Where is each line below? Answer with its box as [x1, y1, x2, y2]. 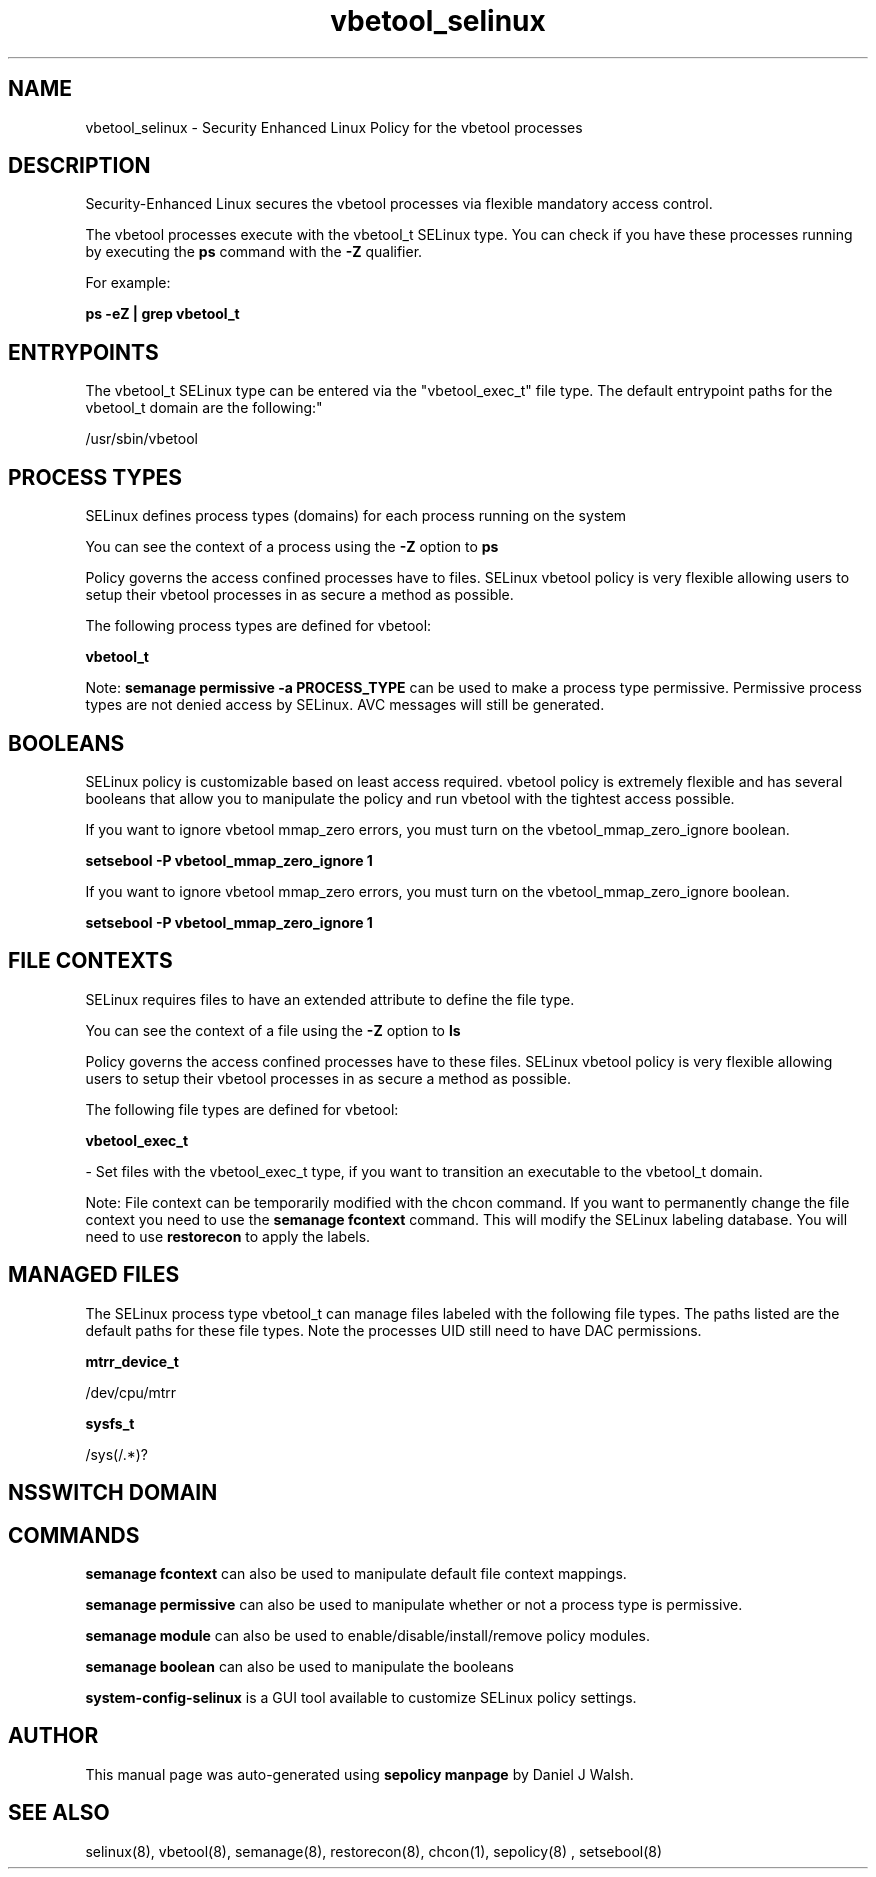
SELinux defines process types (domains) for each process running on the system [85, 507, 627, 525]
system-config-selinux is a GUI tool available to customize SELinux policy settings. [85, 1688, 637, 1706]
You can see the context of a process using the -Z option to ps [85, 538, 499, 556]
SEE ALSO [8, 1800, 110, 1826]
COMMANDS [8, 1522, 140, 1548]
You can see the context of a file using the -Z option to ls [85, 1021, 461, 1039]
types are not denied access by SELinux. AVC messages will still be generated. [85, 696, 605, 714]
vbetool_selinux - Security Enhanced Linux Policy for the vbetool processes [85, 118, 583, 136]
